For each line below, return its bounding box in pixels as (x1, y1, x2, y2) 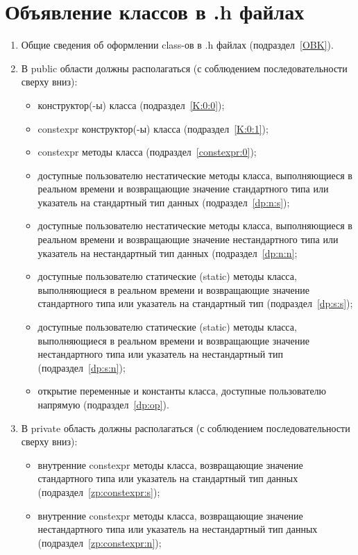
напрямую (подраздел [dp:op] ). (37, 397, 169, 411)
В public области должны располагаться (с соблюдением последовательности (21, 60, 348, 75)
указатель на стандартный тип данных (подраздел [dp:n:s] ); (37, 194, 290, 209)
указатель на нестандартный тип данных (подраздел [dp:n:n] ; (37, 245, 298, 260)
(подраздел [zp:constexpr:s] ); (37, 484, 160, 499)
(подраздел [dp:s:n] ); (37, 360, 126, 374)
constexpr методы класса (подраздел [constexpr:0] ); (37, 144, 257, 159)
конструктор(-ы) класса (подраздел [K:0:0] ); (37, 97, 225, 112)
